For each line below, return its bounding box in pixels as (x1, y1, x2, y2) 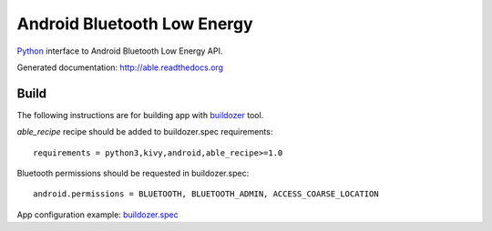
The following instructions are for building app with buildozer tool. (16, 109, 264, 120)
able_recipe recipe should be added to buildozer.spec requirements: (16, 126, 273, 137)
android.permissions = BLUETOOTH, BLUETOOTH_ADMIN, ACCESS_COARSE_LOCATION (33, 189, 379, 199)
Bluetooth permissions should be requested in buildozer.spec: (16, 168, 250, 179)
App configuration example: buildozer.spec (16, 209, 179, 220)
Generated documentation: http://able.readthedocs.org (16, 62, 223, 73)
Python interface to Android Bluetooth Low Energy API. (16, 45, 223, 56)
